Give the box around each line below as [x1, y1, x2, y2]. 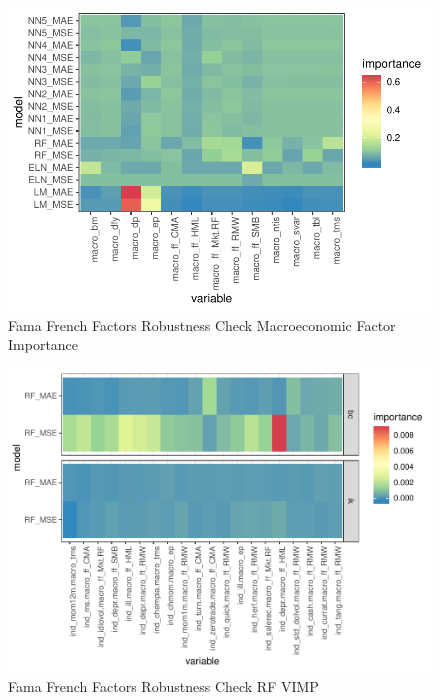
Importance [8, 334, 79, 355]
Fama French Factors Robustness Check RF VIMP [8, 675, 319, 696]
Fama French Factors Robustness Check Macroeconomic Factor [8, 314, 396, 335]
